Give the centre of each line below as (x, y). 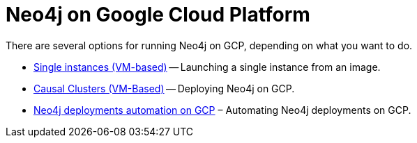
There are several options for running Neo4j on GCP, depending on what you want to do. (209, 45)
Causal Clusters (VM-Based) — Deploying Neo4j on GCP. (164, 88)
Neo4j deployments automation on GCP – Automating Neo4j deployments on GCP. (222, 110)
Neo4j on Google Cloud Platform (158, 15)
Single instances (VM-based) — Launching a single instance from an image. (207, 67)
